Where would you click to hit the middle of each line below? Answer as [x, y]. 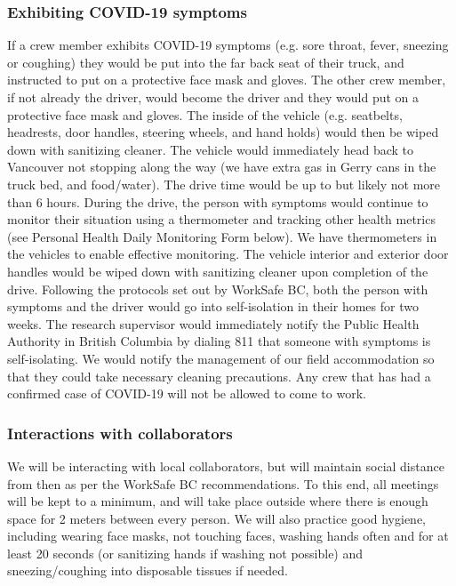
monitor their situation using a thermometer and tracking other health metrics [221, 219]
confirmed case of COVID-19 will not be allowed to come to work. [187, 393]
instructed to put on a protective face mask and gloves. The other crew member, [227, 80]
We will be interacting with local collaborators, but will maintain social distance [226, 466]
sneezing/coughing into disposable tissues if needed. [148, 570]
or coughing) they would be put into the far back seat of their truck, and [206, 62]
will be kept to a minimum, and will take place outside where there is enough [218, 501]
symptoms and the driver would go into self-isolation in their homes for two [213, 306]
